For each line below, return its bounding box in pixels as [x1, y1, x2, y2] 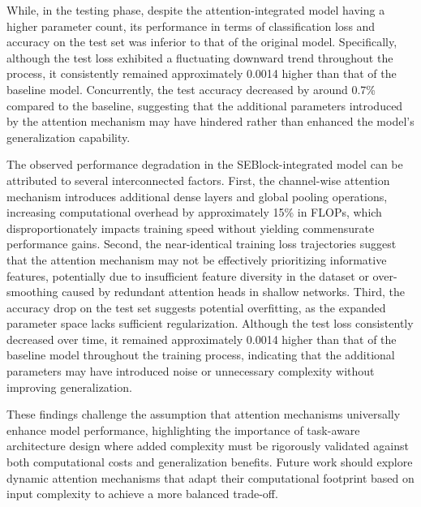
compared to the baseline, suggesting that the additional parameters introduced [6, 97, 403, 114]
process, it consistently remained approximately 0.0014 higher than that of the [6, 65, 397, 82]
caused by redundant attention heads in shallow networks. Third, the [62, 283, 405, 300]
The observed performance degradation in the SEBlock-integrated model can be [6, 156, 403, 173]
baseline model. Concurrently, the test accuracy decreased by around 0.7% [6, 80, 376, 97]
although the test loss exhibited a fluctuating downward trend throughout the [6, 49, 393, 66]
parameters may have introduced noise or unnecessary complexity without [6, 363, 375, 380]
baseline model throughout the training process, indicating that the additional [6, 346, 395, 363]
